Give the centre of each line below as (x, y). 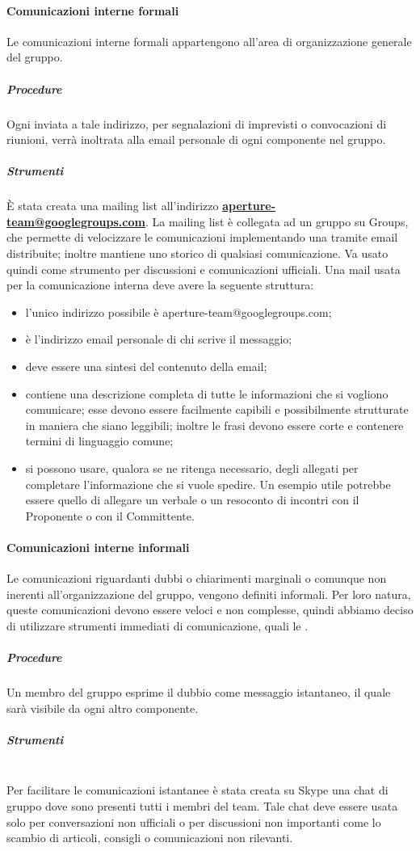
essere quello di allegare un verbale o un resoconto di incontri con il (192, 500)
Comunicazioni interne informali (98, 547)
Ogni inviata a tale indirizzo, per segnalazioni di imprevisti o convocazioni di (197, 123)
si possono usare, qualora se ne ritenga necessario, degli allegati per (192, 468)
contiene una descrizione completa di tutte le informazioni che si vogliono (207, 393)
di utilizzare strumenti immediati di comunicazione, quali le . (157, 625)
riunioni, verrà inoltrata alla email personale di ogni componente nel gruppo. (196, 139)
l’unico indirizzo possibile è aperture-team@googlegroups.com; (178, 312)
